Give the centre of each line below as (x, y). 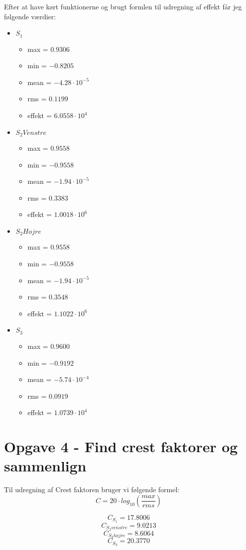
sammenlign (45, 466)
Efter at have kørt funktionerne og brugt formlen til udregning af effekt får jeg (123, 6)
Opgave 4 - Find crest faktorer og (121, 446)
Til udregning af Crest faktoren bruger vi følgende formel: (92, 489)
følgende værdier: (30, 16)
